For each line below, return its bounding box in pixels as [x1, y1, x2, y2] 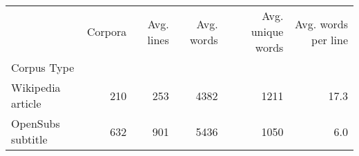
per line [311, 31, 348, 48]
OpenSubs [11, 115, 60, 131]
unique [251, 23, 284, 39]
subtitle [11, 131, 48, 147]
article [11, 95, 41, 111]
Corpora [86, 23, 127, 39]
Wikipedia [11, 79, 61, 95]
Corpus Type [11, 59, 75, 75]
